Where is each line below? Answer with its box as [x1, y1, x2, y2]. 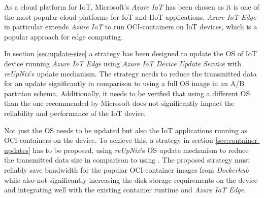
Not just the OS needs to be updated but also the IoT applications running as [4, 125, 248, 135]
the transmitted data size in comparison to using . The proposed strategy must [4, 154, 250, 165]
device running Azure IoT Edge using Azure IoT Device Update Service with [4, 58, 241, 68]
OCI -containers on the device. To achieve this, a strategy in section [4, 135, 213, 145]
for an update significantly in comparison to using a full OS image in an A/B [4, 78, 245, 89]
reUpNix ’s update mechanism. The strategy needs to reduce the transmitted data [4, 68, 257, 78]
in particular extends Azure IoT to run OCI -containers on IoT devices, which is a [4, 21, 257, 32]
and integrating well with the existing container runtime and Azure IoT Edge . [4, 184, 246, 195]
